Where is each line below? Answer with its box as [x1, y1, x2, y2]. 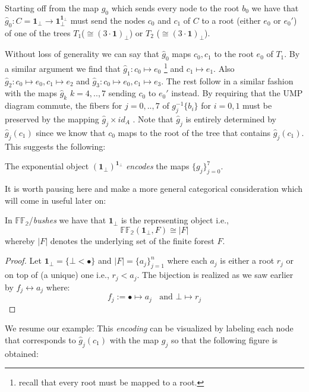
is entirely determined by [185, 113, 277, 125]
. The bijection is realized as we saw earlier [137, 268, 294, 281]
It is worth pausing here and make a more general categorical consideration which [5, 182, 302, 195]
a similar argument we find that [5, 62, 121, 74]
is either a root [220, 254, 275, 267]
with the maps [5, 87, 57, 99]
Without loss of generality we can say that [5, 48, 159, 60]
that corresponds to [5, 333, 76, 346]
